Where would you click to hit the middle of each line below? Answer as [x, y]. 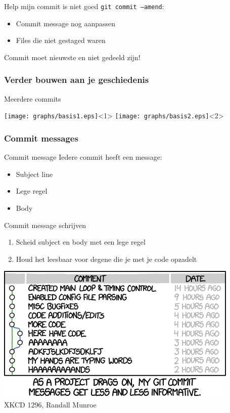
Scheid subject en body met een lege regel [81, 242]
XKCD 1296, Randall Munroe [50, 404]
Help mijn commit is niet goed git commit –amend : [84, 6]
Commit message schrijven [45, 225]
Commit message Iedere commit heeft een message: [83, 157]
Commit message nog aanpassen [66, 23]
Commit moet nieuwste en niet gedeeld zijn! [72, 57]
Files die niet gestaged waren [61, 40]
